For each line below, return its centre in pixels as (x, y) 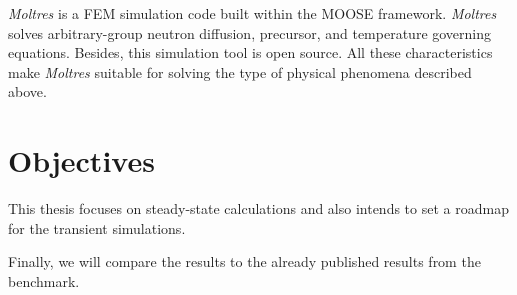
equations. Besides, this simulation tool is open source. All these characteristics (250, 52)
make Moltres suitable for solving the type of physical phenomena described (240, 71)
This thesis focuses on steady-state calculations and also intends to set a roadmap (258, 208)
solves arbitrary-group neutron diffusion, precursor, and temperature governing (250, 32)
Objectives (81, 160)
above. (27, 91)
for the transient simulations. (97, 227)
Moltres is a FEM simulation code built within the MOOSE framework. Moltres (252, 13)
